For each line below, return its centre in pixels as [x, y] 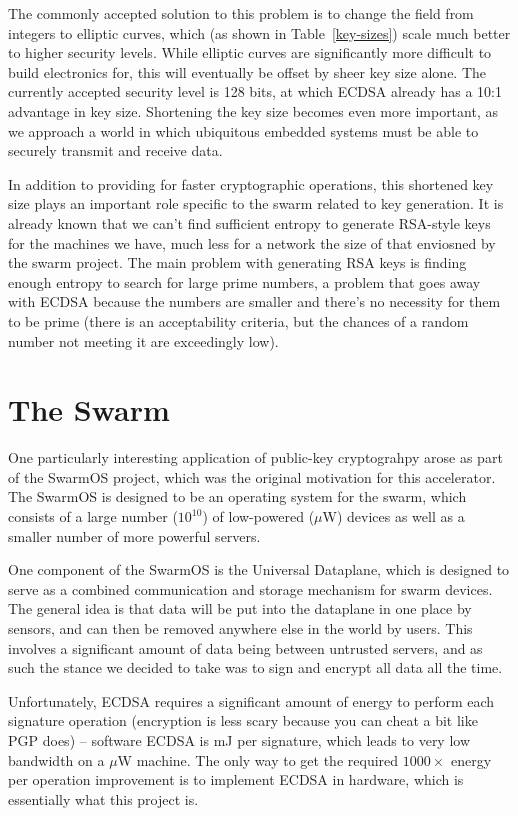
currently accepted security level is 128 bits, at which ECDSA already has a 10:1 [255, 91]
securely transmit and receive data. [115, 150]
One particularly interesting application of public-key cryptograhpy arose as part [255, 457]
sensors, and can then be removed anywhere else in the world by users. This [240, 627]
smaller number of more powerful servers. [134, 535]
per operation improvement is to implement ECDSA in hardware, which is [236, 779]
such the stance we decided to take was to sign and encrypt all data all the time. [255, 667]
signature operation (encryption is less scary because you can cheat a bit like [243, 720]
